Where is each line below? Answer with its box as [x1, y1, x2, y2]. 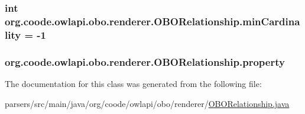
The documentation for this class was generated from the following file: [5, 77, 262, 89]
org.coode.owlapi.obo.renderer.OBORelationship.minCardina [5, 14, 300, 28]
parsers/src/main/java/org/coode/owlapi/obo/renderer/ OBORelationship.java [5, 97, 290, 109]
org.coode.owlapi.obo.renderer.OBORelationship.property [5, 54, 285, 69]
